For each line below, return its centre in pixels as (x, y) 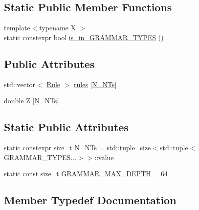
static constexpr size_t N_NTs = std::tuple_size (77, 147)
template (17, 28)
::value (104, 157)
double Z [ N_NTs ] (32, 101)
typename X (57, 28)
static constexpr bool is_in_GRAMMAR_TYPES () (84, 37)
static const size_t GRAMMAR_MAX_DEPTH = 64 (86, 174)
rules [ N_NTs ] (95, 84)
